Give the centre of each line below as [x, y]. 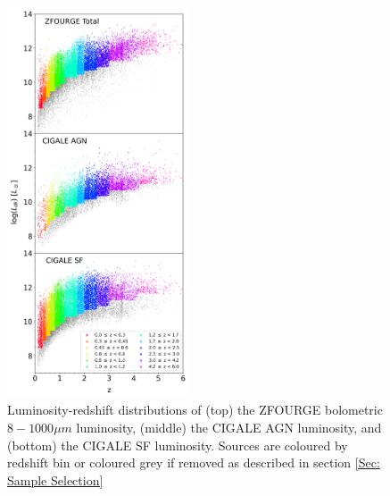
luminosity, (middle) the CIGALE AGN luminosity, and [229, 428]
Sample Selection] [55, 479]
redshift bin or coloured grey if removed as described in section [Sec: [194, 462]
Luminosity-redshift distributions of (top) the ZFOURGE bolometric [195, 410]
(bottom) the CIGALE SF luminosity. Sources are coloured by [178, 445]
